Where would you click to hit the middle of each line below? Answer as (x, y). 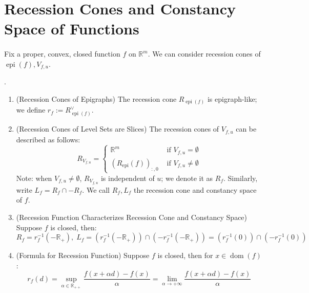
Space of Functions (72, 29)
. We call (96, 189)
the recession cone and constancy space (195, 189)
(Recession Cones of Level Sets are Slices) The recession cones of (118, 129)
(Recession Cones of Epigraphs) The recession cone (96, 98)
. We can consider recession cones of (204, 54)
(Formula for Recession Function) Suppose (83, 255)
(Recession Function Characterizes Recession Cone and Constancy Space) (132, 217)
